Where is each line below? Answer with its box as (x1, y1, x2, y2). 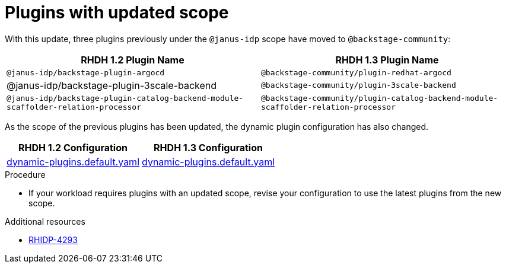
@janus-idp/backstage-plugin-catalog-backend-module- (7, 93, 244, 103)
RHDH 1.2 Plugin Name (81, 53, 184, 66)
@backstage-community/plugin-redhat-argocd (261, 68, 451, 77)
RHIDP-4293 (28, 234, 78, 245)
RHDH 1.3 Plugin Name (335, 53, 439, 66)
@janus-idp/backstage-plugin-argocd (7, 68, 165, 77)
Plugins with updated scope (5, 2, 229, 23)
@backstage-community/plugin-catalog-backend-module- (261, 93, 498, 103)
